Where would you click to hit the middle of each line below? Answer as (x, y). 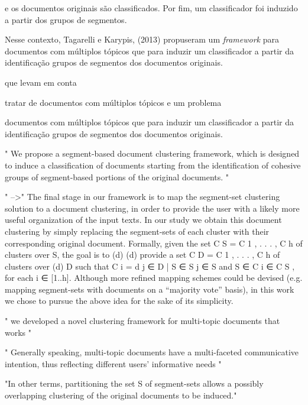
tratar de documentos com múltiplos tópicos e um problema (113, 102)
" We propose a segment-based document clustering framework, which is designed (152, 153)
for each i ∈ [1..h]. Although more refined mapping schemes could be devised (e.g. (154, 278)
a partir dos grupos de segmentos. (66, 19)
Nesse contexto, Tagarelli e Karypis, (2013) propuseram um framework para (142, 39)
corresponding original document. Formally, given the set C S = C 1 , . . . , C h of (154, 243)
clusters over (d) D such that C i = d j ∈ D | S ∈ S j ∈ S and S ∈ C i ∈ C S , (150, 266)
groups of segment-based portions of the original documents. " (117, 176)
